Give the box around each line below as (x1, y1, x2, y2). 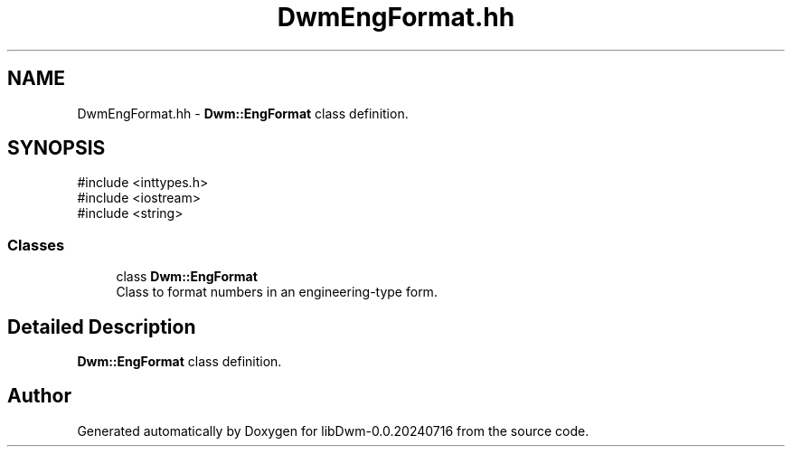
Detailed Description (7, 315, 196, 338)
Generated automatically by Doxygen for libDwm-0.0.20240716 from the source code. (77, 422, 589, 439)
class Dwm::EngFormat (116, 269, 258, 285)
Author (7, 384, 71, 408)
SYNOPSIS (7, 137, 106, 160)
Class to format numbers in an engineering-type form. (116, 284, 438, 300)
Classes (7, 235, 65, 254)
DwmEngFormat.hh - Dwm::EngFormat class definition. (77, 105, 409, 121)
